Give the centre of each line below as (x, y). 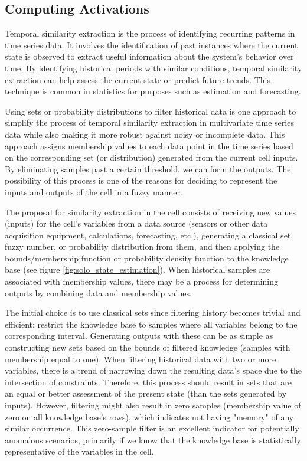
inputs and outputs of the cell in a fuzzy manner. (94, 192)
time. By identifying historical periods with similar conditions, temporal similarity (153, 68)
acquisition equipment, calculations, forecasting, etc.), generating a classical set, (149, 235)
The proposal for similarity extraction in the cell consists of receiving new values (150, 212)
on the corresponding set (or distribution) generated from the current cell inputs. (151, 157)
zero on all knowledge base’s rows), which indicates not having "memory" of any (149, 416)
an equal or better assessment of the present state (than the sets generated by (146, 393)
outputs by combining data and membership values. (98, 292)
